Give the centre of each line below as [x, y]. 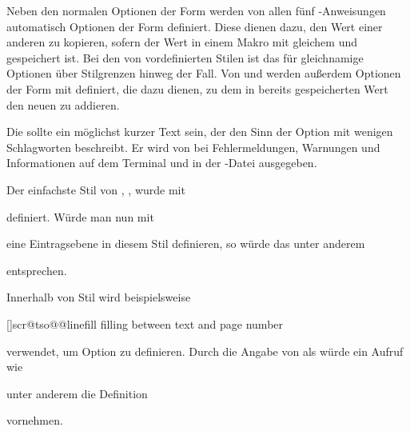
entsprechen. [37, 270]
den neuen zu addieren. [63, 104]
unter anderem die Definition [77, 393]
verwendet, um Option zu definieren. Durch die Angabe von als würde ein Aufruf [205, 351]
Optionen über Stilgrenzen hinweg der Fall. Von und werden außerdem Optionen [204, 73]
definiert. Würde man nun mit [80, 216]
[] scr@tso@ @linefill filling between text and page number [145, 323]
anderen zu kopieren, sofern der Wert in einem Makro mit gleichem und [182, 42]
